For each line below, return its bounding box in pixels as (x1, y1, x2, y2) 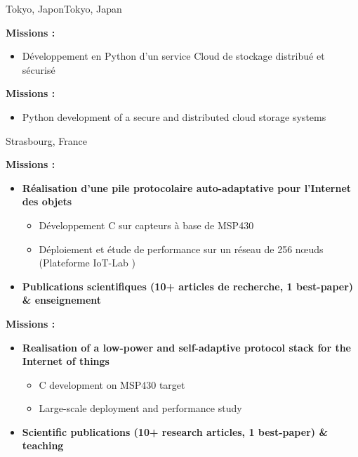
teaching (22, 438, 64, 453)
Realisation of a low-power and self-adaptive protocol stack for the (22, 340, 351, 354)
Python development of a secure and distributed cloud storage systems (22, 109, 326, 124)
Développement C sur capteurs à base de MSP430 (39, 217, 254, 232)
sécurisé (22, 62, 55, 77)
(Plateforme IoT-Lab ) (39, 255, 135, 270)
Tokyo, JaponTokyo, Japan (6, 1, 122, 15)
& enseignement (22, 292, 102, 307)
